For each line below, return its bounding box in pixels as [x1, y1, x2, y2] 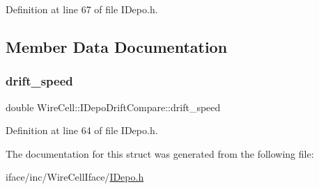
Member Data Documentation [6, 35, 228, 57]
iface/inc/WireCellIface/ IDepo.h [6, 170, 144, 184]
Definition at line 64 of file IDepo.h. [6, 123, 158, 138]
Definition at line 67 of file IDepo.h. [6, 2, 158, 16]
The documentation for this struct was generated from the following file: [6, 146, 314, 161]
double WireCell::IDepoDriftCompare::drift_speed [6, 99, 221, 114]
